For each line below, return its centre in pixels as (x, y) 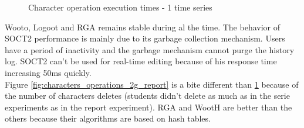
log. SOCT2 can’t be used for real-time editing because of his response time (141, 61)
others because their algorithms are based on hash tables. (108, 118)
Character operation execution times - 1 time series (120, 7)
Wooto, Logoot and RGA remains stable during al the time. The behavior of (142, 27)
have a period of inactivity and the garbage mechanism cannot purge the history (150, 49)
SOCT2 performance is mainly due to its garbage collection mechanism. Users (145, 38)
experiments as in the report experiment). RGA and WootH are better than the (148, 107)
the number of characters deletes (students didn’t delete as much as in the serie (147, 96)
